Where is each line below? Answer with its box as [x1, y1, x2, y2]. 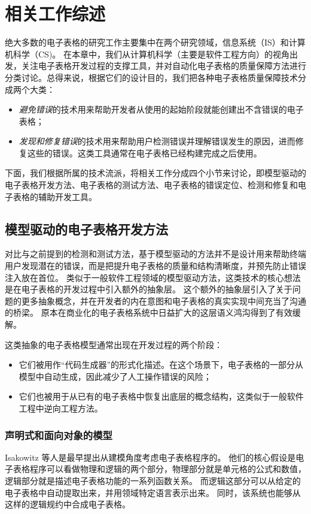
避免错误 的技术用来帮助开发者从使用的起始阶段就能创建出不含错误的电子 [19, 103, 304, 116]
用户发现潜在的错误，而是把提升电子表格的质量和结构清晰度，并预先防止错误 [5, 259, 306, 272]
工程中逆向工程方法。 [19, 401, 103, 414]
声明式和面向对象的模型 [5, 427, 112, 442]
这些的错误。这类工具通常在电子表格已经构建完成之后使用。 [27, 146, 262, 159]
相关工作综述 [5, 1, 106, 26]
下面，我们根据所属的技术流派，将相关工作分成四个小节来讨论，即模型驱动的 [5, 167, 306, 179]
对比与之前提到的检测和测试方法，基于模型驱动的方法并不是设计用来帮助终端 [5, 247, 306, 260]
